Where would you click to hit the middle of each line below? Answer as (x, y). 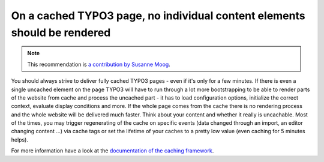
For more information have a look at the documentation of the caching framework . (112, 151)
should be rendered (61, 32)
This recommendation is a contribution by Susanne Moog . (99, 64)
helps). (19, 139)
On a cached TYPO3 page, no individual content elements (158, 16)
